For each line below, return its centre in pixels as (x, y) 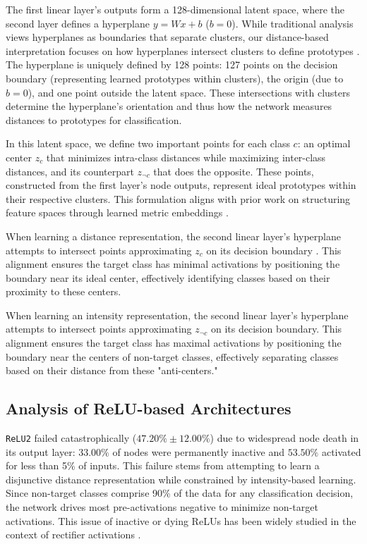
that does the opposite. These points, (234, 171)
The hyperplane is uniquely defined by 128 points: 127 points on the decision (172, 64)
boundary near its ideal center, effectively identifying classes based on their (168, 277)
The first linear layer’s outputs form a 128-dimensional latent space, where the (175, 9)
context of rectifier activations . (73, 534)
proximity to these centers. (64, 291)
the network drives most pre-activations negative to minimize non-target (162, 507)
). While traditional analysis (293, 23)
